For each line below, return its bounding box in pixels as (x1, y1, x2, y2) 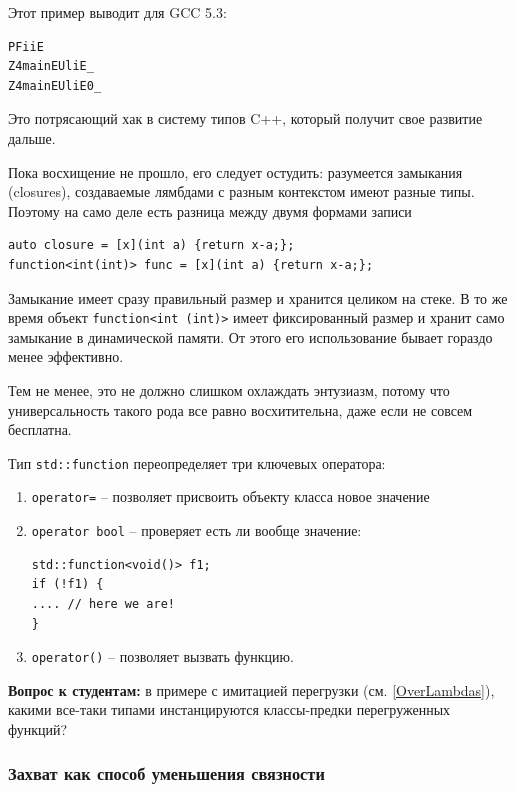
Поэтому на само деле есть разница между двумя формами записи (8, 200, 412, 221)
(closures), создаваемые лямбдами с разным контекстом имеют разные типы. (8, 181, 475, 202)
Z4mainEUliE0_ (8, 78, 102, 93)
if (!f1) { (31, 577, 104, 592)
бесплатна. (8, 419, 72, 440)
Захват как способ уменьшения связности (8, 761, 325, 786)
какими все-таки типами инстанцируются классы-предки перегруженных (8, 699, 451, 720)
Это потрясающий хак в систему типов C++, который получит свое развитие (8, 108, 483, 129)
